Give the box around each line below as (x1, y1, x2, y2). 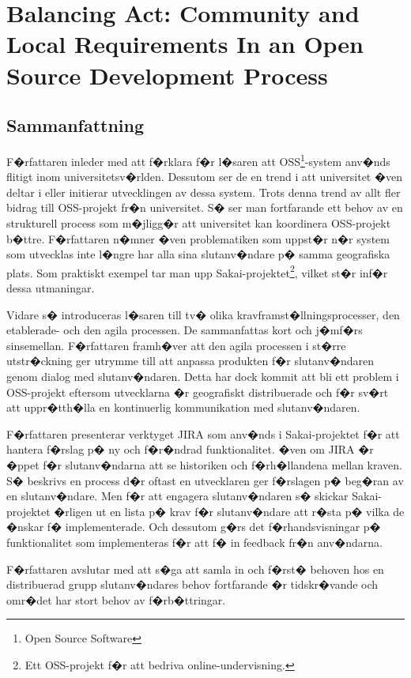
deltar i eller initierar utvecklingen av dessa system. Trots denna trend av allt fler (6, 183, 401, 200)
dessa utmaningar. (6, 280, 95, 296)
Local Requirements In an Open (6, 28, 364, 60)
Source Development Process (6, 58, 328, 91)
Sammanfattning (6, 113, 145, 137)
